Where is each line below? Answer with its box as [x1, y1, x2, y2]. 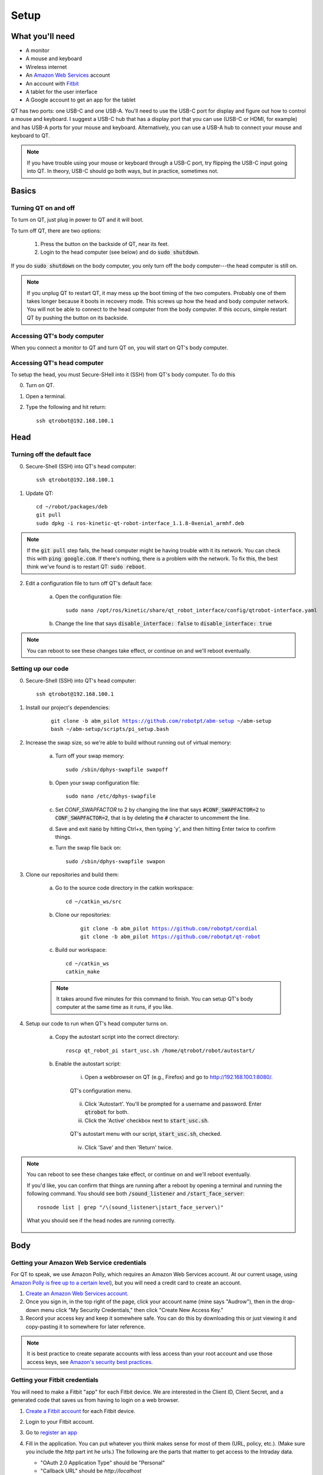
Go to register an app [25, 1429, 78, 1436]
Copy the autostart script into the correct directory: [55, 1033, 180, 1041]
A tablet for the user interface [25, 88, 97, 96]
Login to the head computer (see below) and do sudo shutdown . [40, 248, 200, 256]
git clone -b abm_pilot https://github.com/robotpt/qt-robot [80, 933, 261, 940]
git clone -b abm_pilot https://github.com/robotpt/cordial [80, 925, 258, 932]
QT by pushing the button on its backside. [27, 314, 129, 321]
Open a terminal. [25, 392, 66, 399]
